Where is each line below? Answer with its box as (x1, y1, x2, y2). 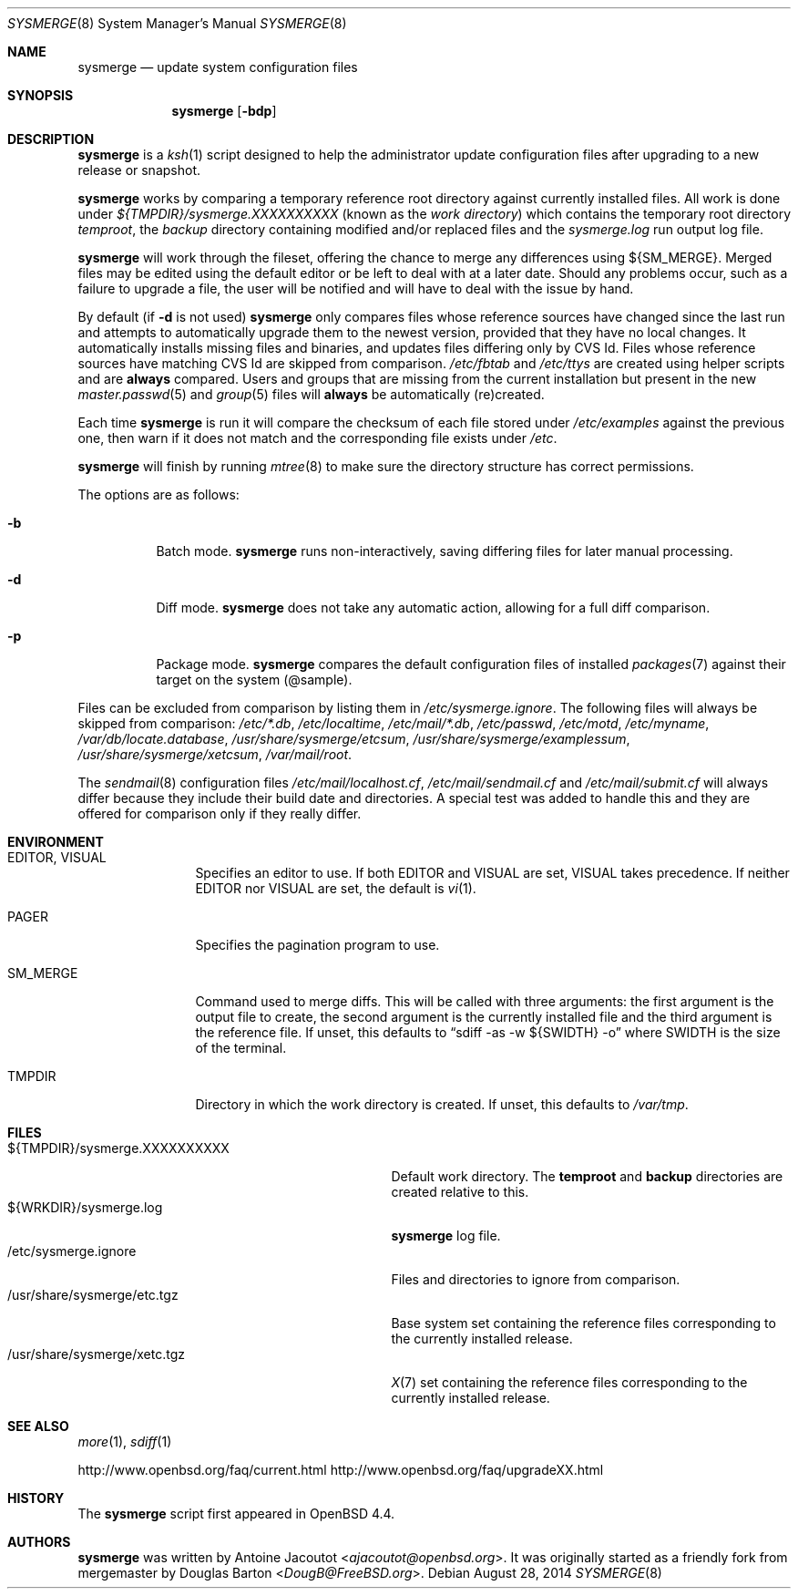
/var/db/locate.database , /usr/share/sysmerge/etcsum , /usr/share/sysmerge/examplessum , (77, 731, 630, 747)
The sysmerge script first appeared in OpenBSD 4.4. (77, 1506, 395, 1521)
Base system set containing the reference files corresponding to (391, 1315, 776, 1331)
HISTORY (7, 1490, 65, 1506)
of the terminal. (195, 1040, 287, 1055)
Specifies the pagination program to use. (195, 937, 440, 952)
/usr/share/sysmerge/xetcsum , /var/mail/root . (77, 747, 353, 762)
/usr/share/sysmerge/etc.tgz (7, 1287, 179, 1303)
